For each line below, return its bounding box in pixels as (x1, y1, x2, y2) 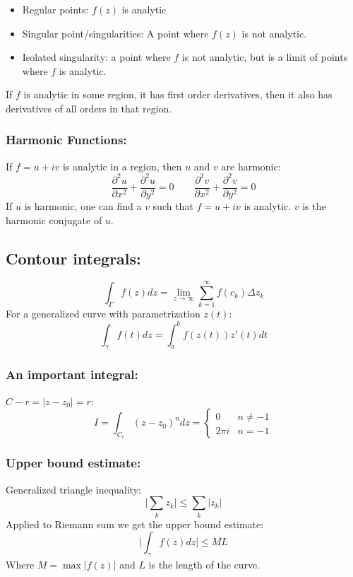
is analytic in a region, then (62, 158, 182, 173)
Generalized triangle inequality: (6, 482, 141, 496)
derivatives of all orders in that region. (6, 100, 172, 115)
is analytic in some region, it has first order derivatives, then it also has (23, 87, 333, 102)
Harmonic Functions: (6, 131, 127, 148)
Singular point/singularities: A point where (22, 25, 209, 40)
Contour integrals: (6, 247, 141, 269)
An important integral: (6, 366, 138, 383)
